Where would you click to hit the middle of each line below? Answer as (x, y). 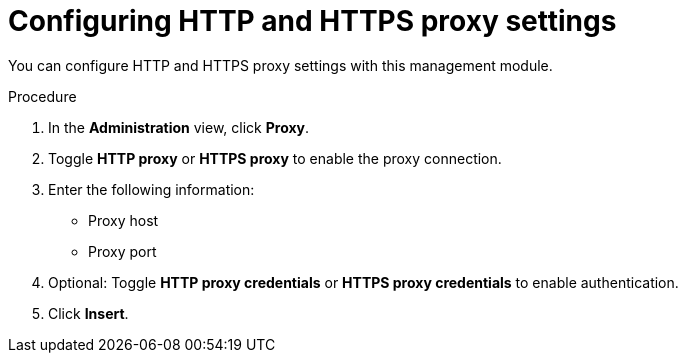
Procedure (42, 96)
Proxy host (123, 220)
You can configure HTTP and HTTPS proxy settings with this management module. (280, 65)
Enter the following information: (151, 189)
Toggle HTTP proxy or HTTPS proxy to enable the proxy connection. (275, 158)
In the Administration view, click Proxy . (179, 127)
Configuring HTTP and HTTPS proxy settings (312, 21)
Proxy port (122, 251)
